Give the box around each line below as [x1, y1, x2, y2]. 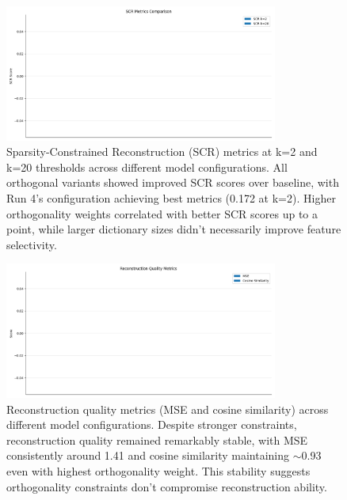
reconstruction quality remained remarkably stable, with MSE [6, 431, 308, 448]
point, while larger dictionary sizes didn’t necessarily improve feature [6, 221, 341, 237]
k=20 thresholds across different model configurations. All [6, 158, 288, 175]
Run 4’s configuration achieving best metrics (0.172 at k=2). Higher [6, 189, 336, 206]
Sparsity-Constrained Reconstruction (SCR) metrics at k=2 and [6, 143, 318, 160]
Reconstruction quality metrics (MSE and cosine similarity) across [6, 400, 329, 417]
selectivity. [6, 236, 57, 252]
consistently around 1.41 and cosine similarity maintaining [6, 447, 290, 464]
